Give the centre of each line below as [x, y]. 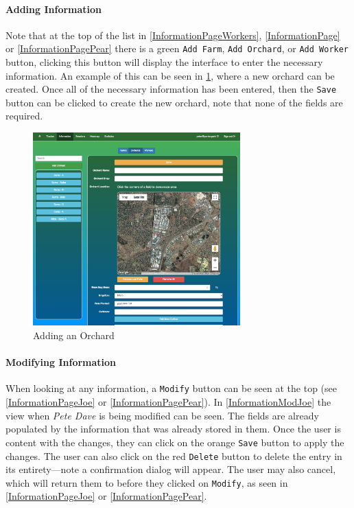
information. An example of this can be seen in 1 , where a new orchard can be [170, 75]
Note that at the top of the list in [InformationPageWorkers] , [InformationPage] [173, 35]
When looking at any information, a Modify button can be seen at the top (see [171, 388]
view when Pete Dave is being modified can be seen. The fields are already [162, 415]
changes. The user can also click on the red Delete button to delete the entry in [174, 455]
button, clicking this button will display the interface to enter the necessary [164, 62]
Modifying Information [61, 362]
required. [24, 116]
